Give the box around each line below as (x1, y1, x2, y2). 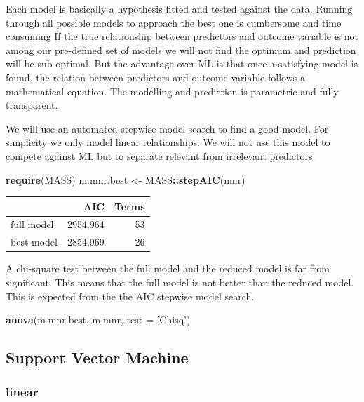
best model (11, 234, 58, 249)
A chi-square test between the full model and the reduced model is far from (6, 261, 330, 276)
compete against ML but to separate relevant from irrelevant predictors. (6, 148, 316, 163)
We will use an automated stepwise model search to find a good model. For (6, 121, 329, 135)
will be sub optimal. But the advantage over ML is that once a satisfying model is (6, 56, 358, 71)
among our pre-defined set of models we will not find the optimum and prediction (6, 42, 356, 57)
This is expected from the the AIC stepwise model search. (6, 288, 255, 303)
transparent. (6, 98, 58, 112)
